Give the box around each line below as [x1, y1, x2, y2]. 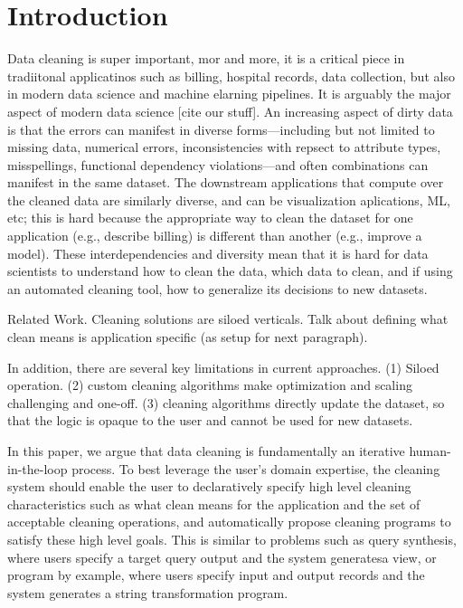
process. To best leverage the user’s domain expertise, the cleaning [71, 459, 440, 478]
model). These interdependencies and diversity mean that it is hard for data [7, 243, 429, 262]
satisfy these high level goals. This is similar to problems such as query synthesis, [7, 529, 457, 548]
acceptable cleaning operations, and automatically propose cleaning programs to [7, 512, 451, 531]
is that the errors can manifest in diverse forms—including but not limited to [7, 119, 435, 138]
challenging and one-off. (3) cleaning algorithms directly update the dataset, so [7, 393, 445, 412]
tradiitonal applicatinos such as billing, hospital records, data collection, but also [7, 66, 455, 85]
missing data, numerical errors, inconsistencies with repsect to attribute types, [7, 138, 441, 157]
